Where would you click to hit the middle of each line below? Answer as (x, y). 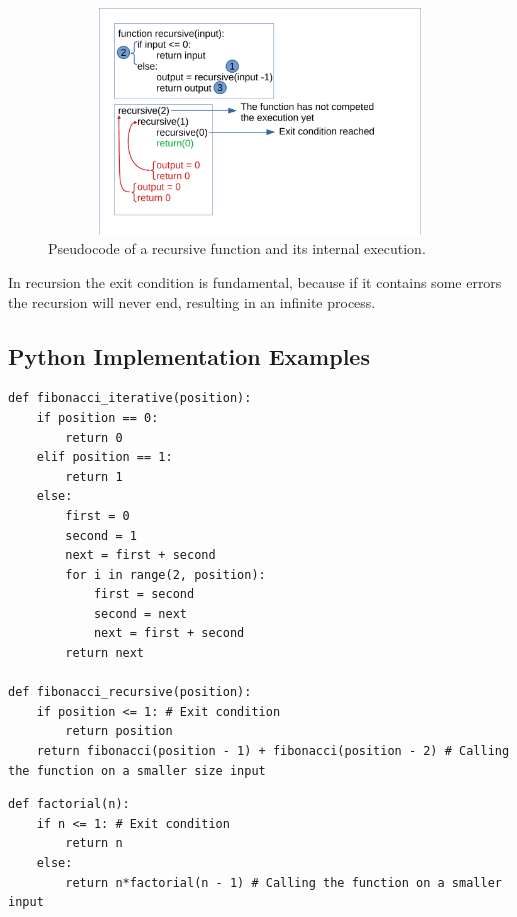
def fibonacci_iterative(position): (130, 398)
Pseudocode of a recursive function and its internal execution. (237, 248)
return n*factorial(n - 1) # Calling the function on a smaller (283, 882)
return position (119, 731)
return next (105, 653)
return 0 (94, 437)
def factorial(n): (69, 804)
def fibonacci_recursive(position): (130, 692)
